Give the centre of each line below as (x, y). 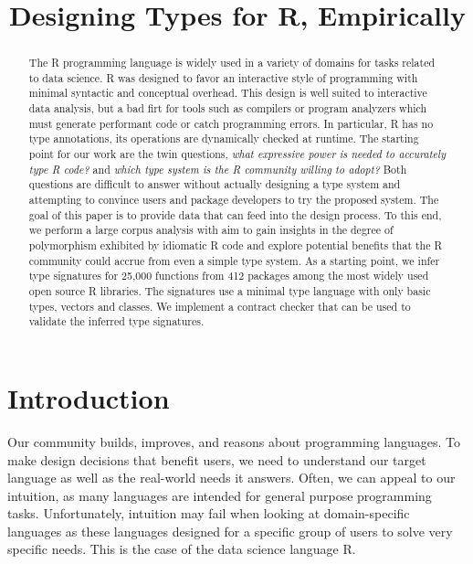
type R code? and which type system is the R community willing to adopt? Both (218, 169)
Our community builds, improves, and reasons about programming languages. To (234, 441)
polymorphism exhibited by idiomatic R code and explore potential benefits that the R (236, 245)
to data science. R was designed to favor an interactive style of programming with (223, 77)
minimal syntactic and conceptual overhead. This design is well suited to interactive (228, 93)
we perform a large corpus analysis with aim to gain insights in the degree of (211, 230)
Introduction (89, 397)
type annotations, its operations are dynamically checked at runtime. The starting (224, 138)
